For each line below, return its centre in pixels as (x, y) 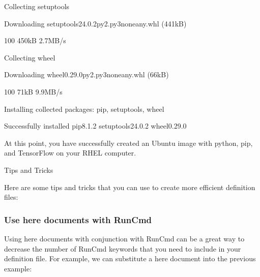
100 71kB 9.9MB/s (33, 91)
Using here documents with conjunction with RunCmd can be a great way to (124, 238)
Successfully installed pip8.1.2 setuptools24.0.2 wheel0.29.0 (95, 126)
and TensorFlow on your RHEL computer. (70, 153)
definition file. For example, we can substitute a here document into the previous (130, 258)
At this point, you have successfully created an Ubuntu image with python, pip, (128, 143)
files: (11, 197)
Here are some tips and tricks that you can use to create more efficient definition (130, 187)
